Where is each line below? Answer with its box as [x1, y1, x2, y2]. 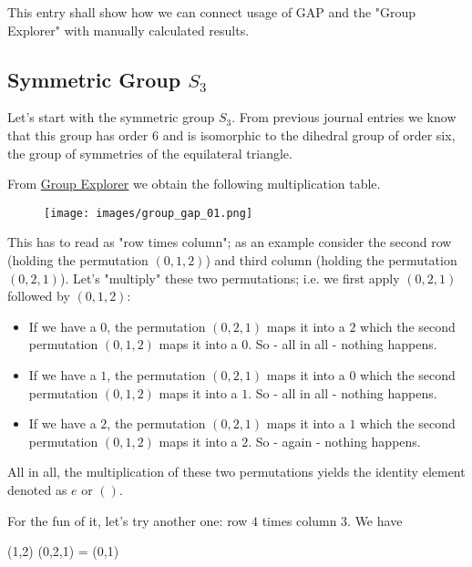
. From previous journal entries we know [231, 108, 457, 127]
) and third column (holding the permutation [205, 251, 457, 270]
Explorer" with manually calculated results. [7, 20, 250, 39]
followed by [7, 286, 70, 305]
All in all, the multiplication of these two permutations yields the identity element [7, 462, 466, 481]
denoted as [7, 479, 67, 499]
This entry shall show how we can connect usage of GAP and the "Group [7, 3, 416, 21]
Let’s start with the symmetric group [7, 108, 215, 127]
